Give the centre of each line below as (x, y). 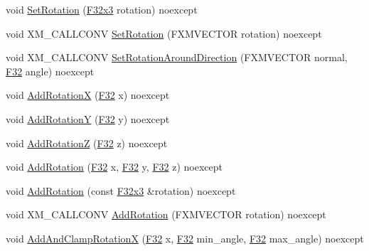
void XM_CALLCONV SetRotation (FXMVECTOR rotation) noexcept (164, 33)
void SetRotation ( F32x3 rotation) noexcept (102, 9)
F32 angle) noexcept (50, 71)
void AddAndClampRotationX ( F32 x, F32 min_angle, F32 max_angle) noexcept (185, 238)
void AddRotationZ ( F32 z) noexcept (87, 143)
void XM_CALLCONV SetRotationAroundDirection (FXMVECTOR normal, (177, 57)
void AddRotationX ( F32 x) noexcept (88, 95)
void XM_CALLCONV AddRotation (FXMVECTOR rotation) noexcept (166, 214)
